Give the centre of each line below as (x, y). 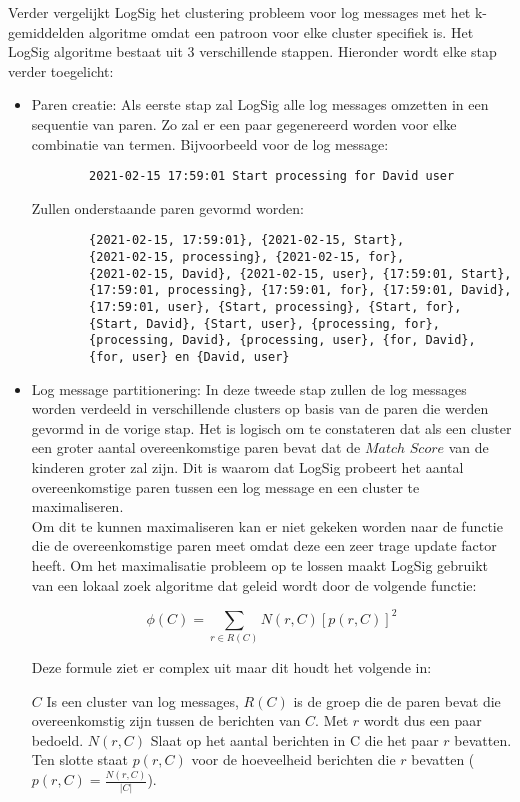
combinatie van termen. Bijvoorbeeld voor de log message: (210, 143)
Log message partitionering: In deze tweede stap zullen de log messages (249, 388)
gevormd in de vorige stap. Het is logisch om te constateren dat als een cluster (271, 427)
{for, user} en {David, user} (189, 357)
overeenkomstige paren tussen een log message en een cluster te (225, 486)
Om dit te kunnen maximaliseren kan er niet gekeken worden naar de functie (267, 525)
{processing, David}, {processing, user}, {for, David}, (282, 340)
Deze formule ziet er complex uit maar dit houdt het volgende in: (231, 667)
